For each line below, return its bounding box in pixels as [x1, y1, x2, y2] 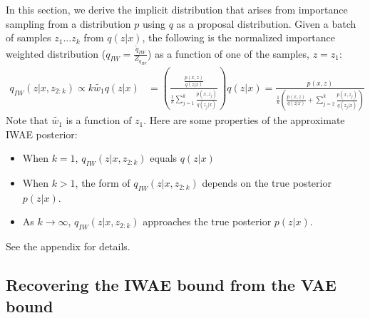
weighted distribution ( [6, 46, 106, 61]
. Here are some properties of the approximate [143, 113, 345, 128]
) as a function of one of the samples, [148, 46, 309, 61]
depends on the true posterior [202, 175, 332, 190]
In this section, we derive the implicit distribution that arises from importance [6, 2, 348, 16]
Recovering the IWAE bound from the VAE [6, 274, 336, 296]
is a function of [66, 113, 132, 128]
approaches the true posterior [143, 214, 272, 229]
